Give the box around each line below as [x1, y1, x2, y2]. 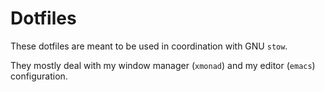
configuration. [10, 70, 68, 82]
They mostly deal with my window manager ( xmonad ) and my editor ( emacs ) [10, 59, 316, 71]
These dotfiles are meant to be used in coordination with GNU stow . [10, 40, 288, 52]
